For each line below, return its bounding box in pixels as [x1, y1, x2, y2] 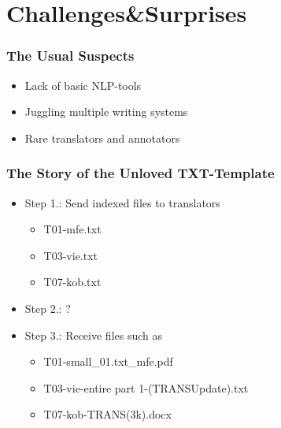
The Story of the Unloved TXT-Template [6, 163, 275, 183]
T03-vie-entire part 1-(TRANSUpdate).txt [43, 379, 249, 396]
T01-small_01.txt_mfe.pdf [43, 353, 173, 370]
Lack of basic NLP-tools [24, 76, 142, 93]
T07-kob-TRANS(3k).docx [43, 406, 172, 422]
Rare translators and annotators [24, 129, 180, 146]
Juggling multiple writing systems [24, 103, 188, 120]
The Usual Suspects [6, 46, 135, 65]
